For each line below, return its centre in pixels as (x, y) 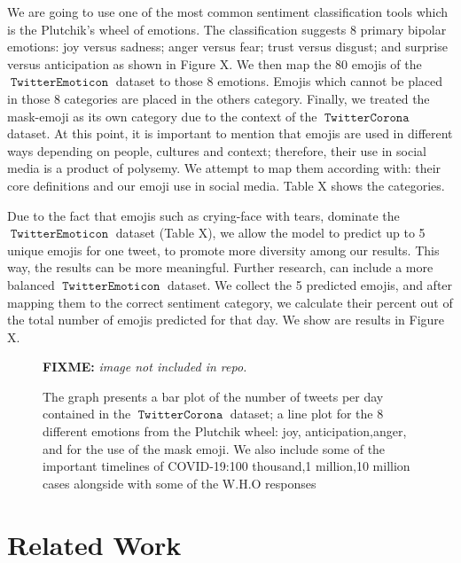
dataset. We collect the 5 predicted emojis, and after (310, 284)
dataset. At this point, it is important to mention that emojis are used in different (230, 133)
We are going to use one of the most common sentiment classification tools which (228, 12)
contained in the (87, 414)
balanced (31, 284)
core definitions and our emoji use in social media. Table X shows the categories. (226, 185)
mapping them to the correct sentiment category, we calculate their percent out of (230, 302)
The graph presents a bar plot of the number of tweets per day (213, 396)
